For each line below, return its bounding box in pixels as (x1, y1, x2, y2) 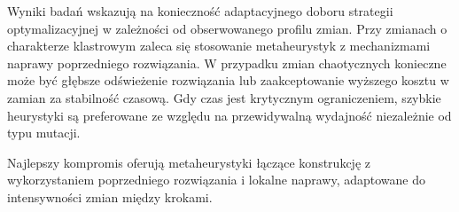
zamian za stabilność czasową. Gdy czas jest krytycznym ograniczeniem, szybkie (7, 88, 441, 106)
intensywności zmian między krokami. (7, 187, 213, 206)
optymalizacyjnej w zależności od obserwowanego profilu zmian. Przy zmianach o (7, 19, 447, 37)
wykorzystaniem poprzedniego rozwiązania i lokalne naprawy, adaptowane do (7, 170, 425, 189)
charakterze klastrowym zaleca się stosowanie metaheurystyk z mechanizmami (7, 36, 431, 55)
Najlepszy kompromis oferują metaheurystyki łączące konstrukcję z (7, 153, 370, 171)
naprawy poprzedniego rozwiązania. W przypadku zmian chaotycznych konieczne (7, 53, 447, 72)
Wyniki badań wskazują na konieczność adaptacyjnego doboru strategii (7, 2, 393, 20)
